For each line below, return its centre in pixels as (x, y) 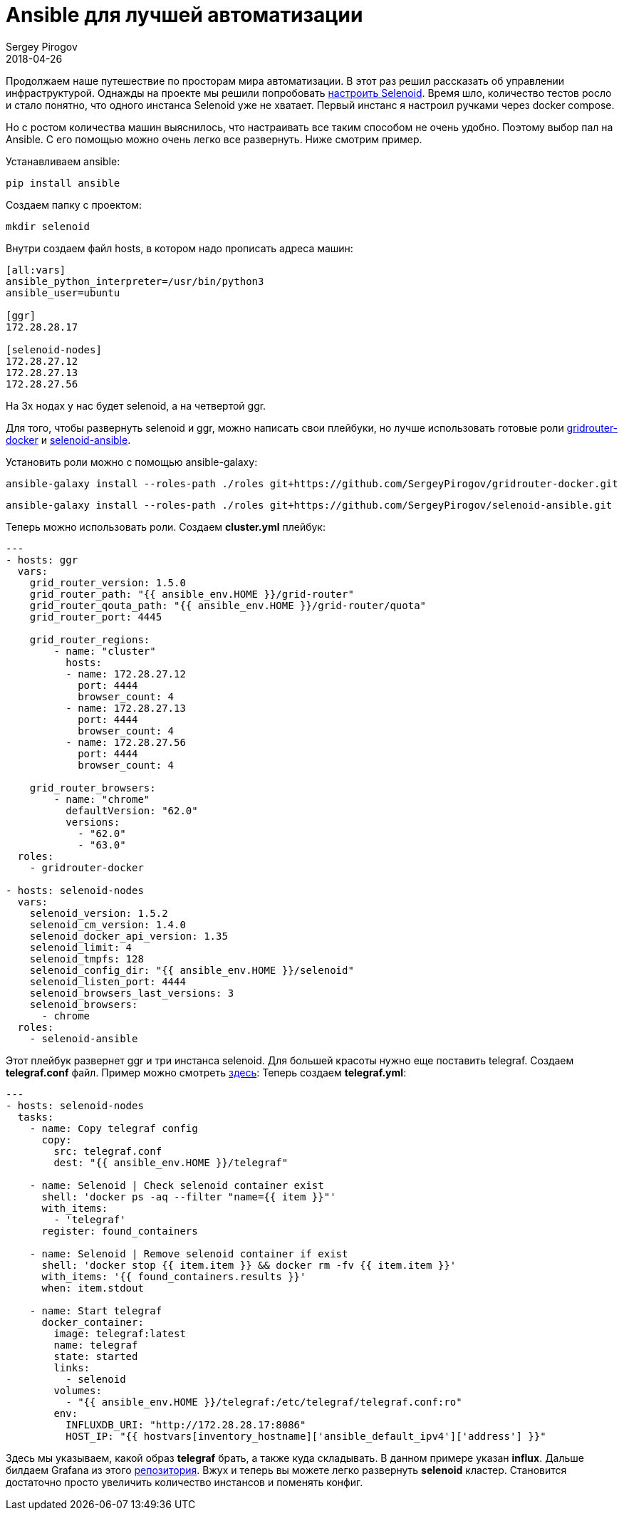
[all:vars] (36, 270)
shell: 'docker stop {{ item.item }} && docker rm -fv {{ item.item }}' (249, 1265)
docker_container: (93, 1322)
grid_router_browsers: (93, 788)
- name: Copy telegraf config (114, 1128)
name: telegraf (96, 1345)
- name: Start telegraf (96, 1310)
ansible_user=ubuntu (63, 292)
